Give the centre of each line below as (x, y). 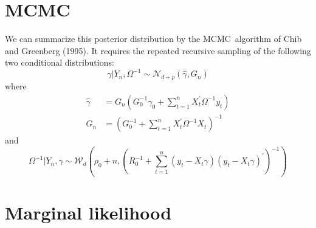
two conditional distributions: (60, 62)
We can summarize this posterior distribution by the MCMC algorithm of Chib (153, 39)
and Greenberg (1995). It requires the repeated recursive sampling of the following (158, 50)
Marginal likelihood (88, 212)
